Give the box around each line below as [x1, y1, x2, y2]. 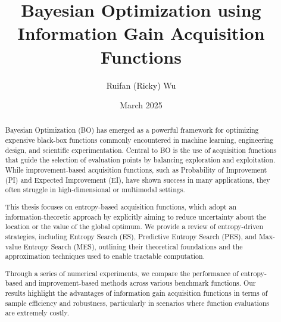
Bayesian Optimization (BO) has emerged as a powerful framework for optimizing [5, 125, 259, 135]
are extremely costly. [5, 308, 69, 318]
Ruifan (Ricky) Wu [106, 79, 176, 91]
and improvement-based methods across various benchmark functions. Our [24, 278, 256, 288]
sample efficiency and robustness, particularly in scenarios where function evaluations [5, 298, 270, 308]
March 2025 [120, 99, 163, 111]
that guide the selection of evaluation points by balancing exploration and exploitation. [5, 155, 276, 165]
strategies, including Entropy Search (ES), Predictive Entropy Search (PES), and [5, 231, 257, 241]
